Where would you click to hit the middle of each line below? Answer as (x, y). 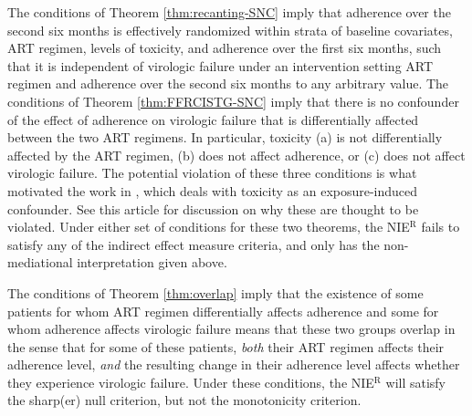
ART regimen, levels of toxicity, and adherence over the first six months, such (225, 48)
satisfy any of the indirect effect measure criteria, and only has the (194, 244)
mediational (40, 262)
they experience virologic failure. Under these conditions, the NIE (191, 382)
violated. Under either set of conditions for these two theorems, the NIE (209, 227)
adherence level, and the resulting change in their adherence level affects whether (234, 364)
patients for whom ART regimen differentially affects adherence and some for (223, 311)
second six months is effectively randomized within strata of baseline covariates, (230, 30)
